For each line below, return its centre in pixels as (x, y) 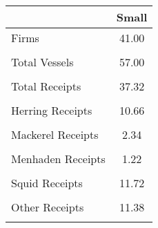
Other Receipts (48, 207)
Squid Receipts (47, 183)
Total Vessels (42, 62)
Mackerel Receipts (55, 134)
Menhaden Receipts (58, 159)
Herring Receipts (52, 110)
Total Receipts (46, 86)
